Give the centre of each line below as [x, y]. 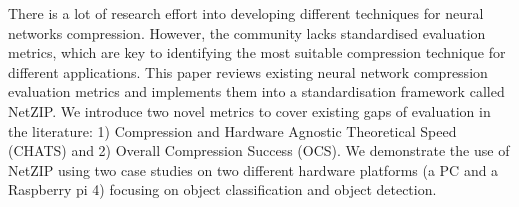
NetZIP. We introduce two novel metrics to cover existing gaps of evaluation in [249, 110]
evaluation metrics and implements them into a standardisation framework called [256, 91]
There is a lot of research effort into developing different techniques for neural [246, 13]
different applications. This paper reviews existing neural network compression [248, 71]
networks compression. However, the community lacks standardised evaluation [247, 32]
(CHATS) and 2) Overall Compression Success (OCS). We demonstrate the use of [259, 150]
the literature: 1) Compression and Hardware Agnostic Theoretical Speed [232, 130]
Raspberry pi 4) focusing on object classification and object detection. [222, 189]
